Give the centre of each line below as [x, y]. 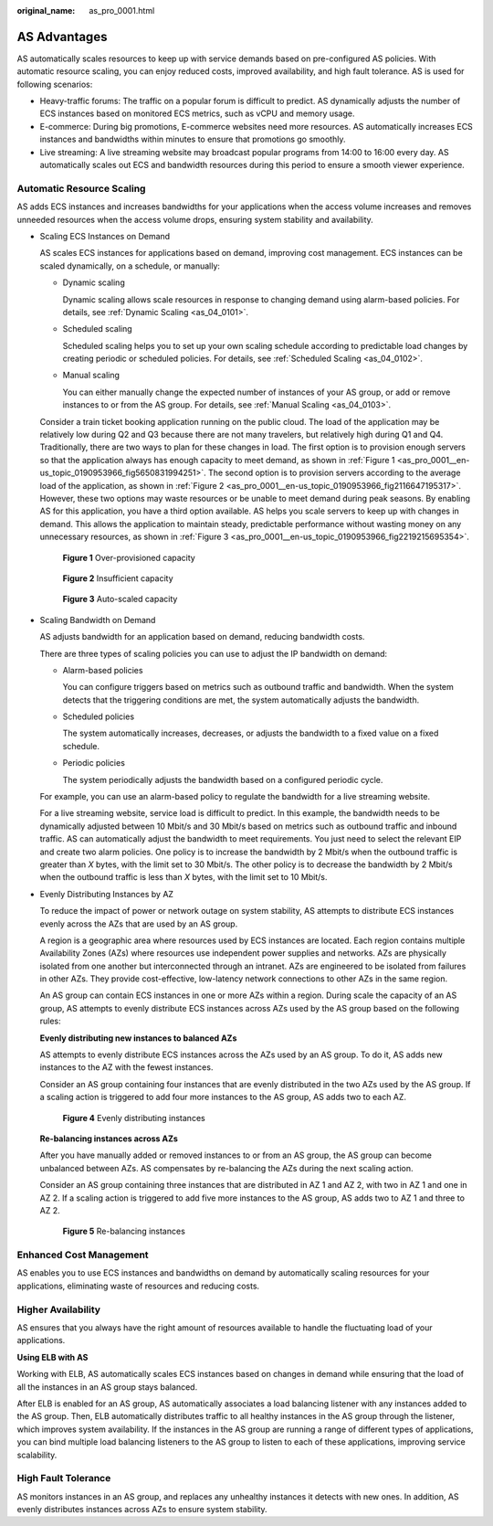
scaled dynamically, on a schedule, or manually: [130, 266]
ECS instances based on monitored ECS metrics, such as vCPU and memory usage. [197, 113]
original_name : [46, 11]
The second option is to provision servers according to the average [335, 473]
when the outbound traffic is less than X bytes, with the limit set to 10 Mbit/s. [184, 877]
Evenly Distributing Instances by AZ [106, 894]
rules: [50, 1021]
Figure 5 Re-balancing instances [124, 1231]
